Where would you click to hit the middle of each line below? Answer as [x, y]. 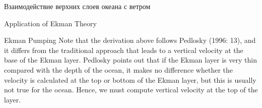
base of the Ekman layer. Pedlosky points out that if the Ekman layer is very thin [130, 60]
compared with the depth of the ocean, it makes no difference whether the [118, 69]
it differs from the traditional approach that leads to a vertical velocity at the [124, 50]
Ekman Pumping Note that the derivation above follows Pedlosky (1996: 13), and [130, 40]
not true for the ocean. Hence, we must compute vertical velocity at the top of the [131, 90]
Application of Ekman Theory [50, 23]
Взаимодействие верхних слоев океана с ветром [77, 6]
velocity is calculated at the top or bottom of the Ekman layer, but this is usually [130, 79]
